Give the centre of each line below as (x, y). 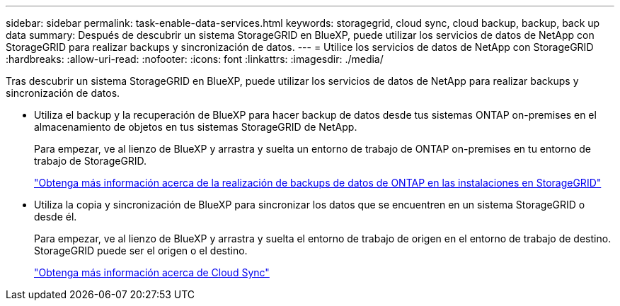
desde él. (56, 217)
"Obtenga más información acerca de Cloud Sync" (152, 272)
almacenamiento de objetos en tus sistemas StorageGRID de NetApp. (196, 127)
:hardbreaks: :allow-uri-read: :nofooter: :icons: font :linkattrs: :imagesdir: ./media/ (195, 59)
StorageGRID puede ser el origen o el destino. (141, 251)
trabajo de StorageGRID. (91, 161)
